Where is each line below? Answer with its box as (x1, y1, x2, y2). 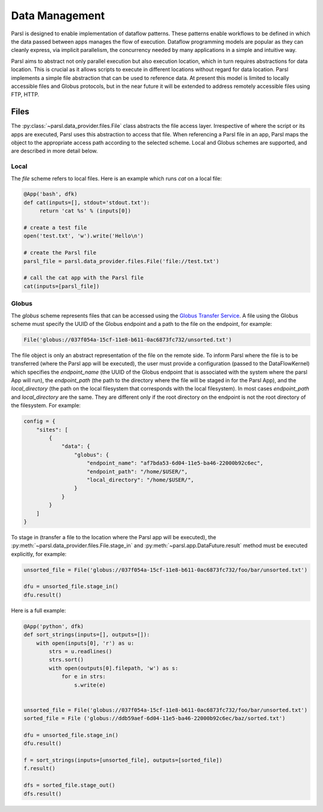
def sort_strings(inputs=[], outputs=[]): (23, 631, 150, 638)
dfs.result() (23, 790, 62, 797)
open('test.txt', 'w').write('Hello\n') (23, 233, 144, 239)
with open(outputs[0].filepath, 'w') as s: (48, 664, 179, 671)
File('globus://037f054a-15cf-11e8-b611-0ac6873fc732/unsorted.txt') (23, 336, 232, 343)
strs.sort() (48, 657, 84, 663)
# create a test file (23, 224, 87, 231)
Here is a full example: (11, 607, 66, 614)
